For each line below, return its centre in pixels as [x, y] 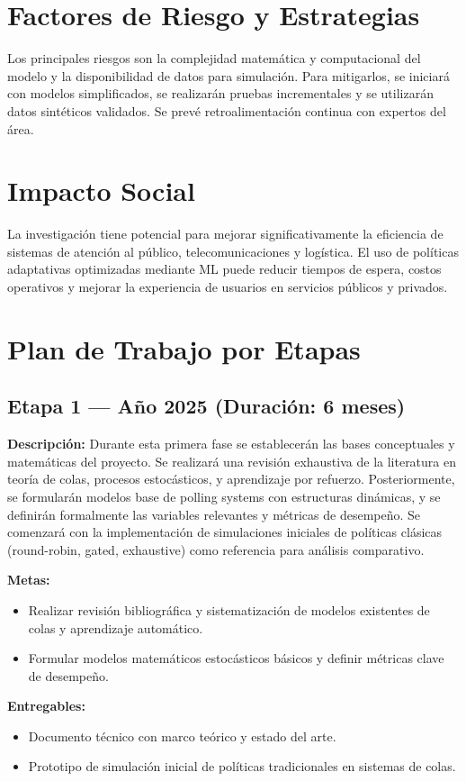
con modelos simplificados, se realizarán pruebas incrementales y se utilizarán [220, 93]
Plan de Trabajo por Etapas [184, 348]
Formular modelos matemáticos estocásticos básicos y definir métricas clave [236, 658]
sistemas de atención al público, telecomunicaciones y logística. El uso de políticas [233, 251]
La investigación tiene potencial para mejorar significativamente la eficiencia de [225, 234]
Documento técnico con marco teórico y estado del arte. [182, 736]
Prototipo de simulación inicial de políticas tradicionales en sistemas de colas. [242, 766]
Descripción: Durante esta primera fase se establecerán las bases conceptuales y [231, 444]
